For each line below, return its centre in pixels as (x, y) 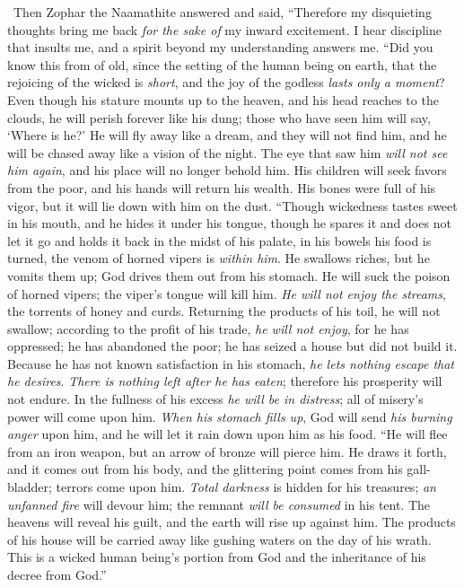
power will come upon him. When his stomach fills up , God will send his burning (230, 416)
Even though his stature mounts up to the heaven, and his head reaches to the (223, 99)
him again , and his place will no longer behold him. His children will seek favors (227, 170)
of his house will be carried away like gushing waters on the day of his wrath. (219, 539)
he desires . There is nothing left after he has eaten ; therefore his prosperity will (225, 381)
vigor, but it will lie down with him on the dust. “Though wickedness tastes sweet (232, 205)
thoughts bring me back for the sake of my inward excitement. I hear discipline (225, 29)
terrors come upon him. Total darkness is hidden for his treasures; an (246, 487)
